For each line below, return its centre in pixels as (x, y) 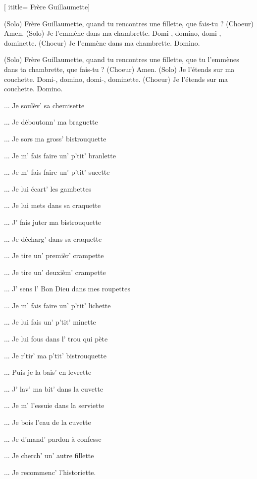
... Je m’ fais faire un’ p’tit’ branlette (60, 155)
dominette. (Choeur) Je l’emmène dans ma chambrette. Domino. (102, 42)
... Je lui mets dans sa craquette (52, 205)
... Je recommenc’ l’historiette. (50, 472)
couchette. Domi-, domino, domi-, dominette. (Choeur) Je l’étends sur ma (116, 79)
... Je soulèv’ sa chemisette (44, 105)
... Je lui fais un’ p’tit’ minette (50, 322)
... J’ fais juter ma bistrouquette (53, 222)
